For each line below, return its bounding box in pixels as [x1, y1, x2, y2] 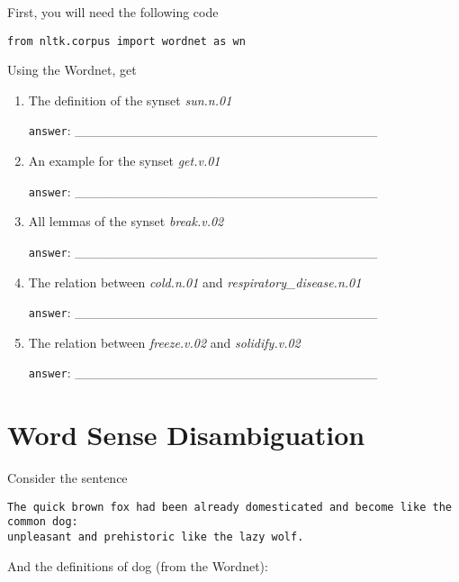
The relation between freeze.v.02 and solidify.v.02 [28, 332, 301, 351]
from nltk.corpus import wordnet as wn [7, 34, 246, 48]
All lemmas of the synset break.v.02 [28, 212, 224, 231]
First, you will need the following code [7, 3, 219, 21]
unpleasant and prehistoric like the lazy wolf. [7, 531, 304, 544]
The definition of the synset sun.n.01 [28, 90, 232, 109]
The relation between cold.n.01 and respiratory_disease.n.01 [28, 272, 362, 291]
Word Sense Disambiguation [7, 416, 365, 453]
